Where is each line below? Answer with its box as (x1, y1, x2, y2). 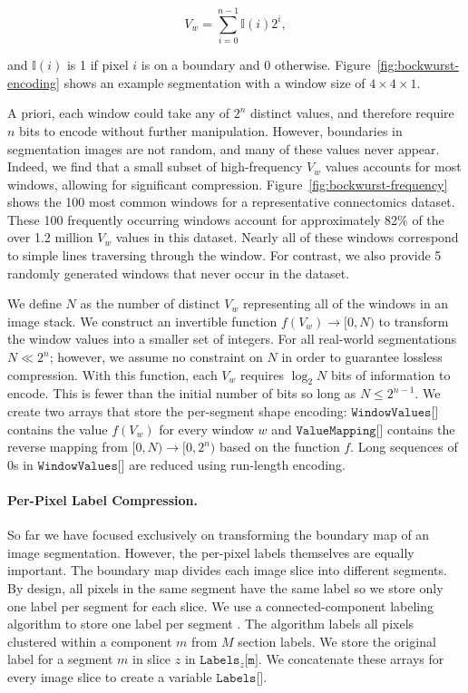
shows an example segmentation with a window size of (63, 73, 366, 92)
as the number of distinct (80, 294, 220, 313)
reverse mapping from (7, 437, 128, 456)
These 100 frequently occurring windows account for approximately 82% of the (7, 210, 444, 229)
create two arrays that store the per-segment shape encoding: (7, 402, 347, 421)
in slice (132, 649, 171, 669)
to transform (378, 311, 449, 330)
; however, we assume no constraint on (49, 347, 263, 366)
